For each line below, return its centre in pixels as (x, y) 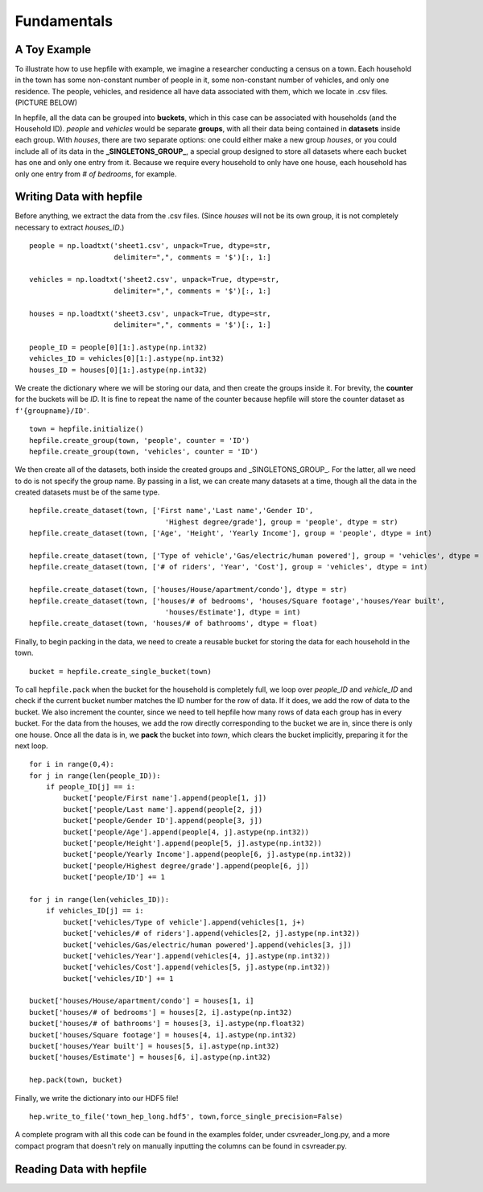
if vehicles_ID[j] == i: (95, 911)
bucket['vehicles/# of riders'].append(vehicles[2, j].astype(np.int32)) (212, 933)
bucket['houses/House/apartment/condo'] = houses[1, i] (142, 1001)
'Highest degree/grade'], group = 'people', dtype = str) (281, 522)
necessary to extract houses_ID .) (70, 227)
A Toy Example (53, 50)
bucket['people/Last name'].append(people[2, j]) (163, 809)
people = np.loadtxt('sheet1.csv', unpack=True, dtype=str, (150, 246)
